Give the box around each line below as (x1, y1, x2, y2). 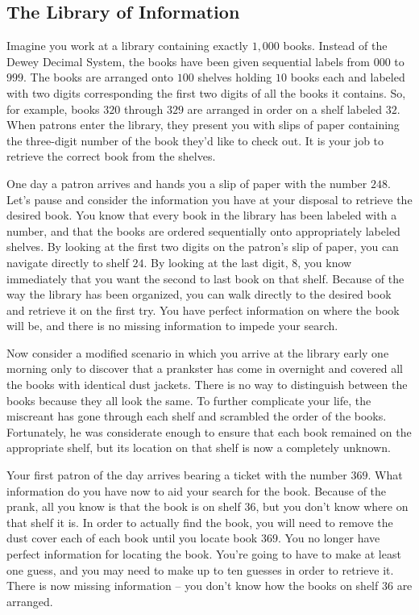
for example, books (6, 100, 100, 117)
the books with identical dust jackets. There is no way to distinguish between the (6, 376, 408, 393)
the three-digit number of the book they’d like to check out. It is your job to (6, 132, 384, 149)
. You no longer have (277, 529, 380, 546)
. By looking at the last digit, (143, 253, 288, 270)
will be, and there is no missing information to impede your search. (6, 317, 338, 334)
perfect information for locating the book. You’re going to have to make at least (6, 546, 401, 563)
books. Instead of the (283, 37, 388, 54)
